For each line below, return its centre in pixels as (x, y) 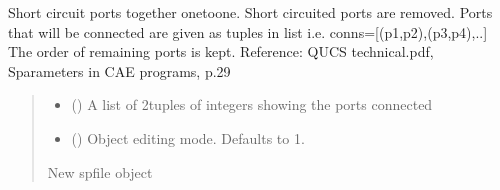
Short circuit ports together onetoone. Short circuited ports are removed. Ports (250, 12)
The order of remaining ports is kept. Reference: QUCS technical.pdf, (221, 51)
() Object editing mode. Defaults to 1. (188, 137)
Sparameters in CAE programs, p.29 (119, 70)
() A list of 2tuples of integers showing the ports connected (252, 104)
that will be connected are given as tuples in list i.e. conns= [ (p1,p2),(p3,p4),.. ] (248, 31)
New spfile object (100, 171)
